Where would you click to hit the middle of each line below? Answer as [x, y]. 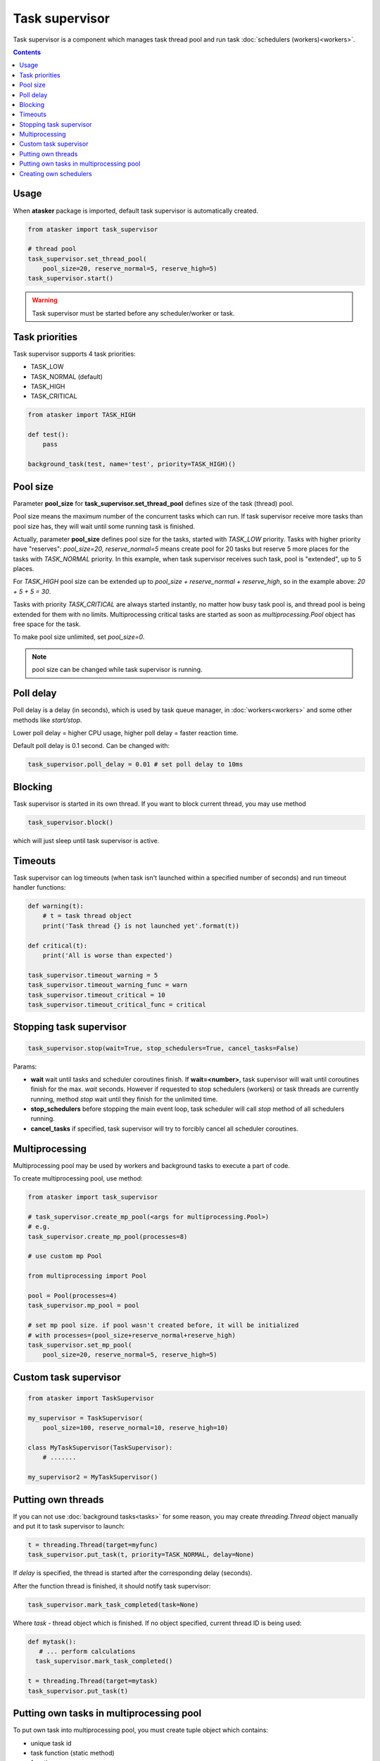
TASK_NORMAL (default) [67, 376]
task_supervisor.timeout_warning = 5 [93, 975]
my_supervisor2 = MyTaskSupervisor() [93, 1477]
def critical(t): [58, 945]
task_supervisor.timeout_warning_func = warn [108, 985]
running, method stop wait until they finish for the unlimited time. [124, 1099]
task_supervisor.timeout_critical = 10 [96, 995]
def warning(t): [56, 906]
